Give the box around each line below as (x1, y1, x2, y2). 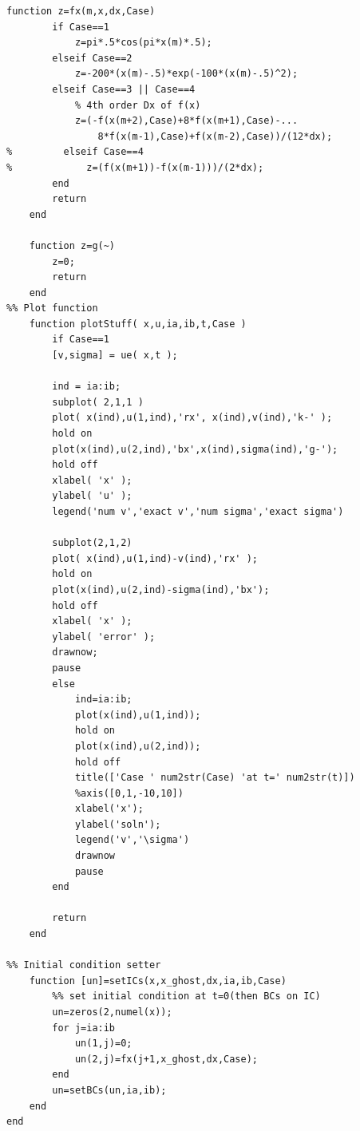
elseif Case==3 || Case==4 (52, 83, 196, 95)
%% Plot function (6, 303, 98, 314)
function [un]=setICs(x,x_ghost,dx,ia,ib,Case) (29, 975, 287, 987)
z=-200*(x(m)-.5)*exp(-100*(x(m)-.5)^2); (74, 68, 299, 80)
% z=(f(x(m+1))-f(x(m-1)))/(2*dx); (6, 161, 264, 173)
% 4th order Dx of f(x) (74, 99, 201, 111)
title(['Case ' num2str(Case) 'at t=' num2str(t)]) (74, 772, 355, 784)
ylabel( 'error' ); (52, 631, 156, 643)
